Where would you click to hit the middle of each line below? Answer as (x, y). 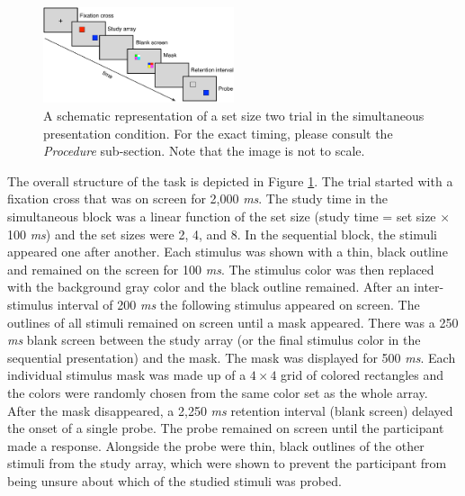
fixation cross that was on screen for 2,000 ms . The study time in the (197, 198)
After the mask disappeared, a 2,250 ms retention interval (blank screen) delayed (230, 410)
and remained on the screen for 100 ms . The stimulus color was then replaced (221, 269)
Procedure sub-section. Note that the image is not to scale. (204, 151)
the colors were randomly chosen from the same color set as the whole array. (218, 392)
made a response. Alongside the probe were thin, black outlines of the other (216, 445)
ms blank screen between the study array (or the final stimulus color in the (214, 340)
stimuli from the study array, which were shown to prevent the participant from (227, 463)
